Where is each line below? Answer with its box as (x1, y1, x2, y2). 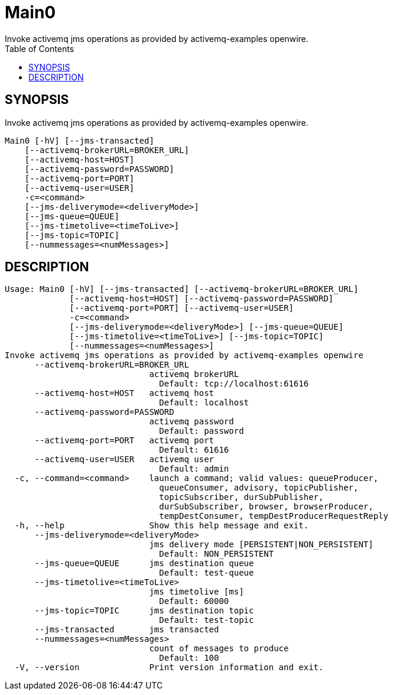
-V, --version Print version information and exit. (14, 662, 324, 673)
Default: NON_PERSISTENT (159, 549, 274, 559)
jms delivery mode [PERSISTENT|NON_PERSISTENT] (149, 540, 373, 550)
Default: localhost (159, 398, 249, 408)
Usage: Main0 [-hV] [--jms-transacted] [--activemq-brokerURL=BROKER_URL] (5, 284, 359, 294)
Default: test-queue (159, 568, 254, 578)
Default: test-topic (159, 615, 254, 625)
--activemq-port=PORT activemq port (34, 436, 215, 446)
